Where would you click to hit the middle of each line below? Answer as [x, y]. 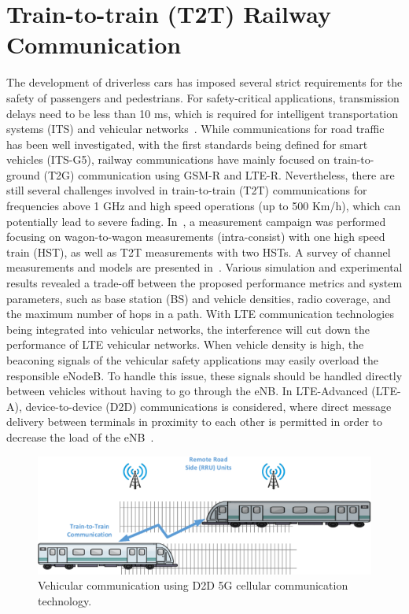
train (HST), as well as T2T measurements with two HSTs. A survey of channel [199, 252]
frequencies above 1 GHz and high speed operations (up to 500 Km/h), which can [204, 206]
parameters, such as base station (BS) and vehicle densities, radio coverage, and [199, 298]
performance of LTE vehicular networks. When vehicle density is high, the [185, 344]
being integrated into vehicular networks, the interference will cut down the [188, 329]
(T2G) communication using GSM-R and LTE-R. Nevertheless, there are [219, 174]
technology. [65, 601]
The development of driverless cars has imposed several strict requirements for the [204, 82]
